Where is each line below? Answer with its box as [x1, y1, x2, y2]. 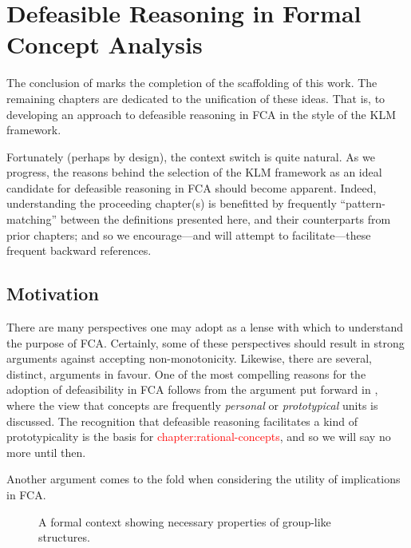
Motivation [6, 281, 99, 306]
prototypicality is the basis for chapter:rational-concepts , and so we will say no [6, 428, 391, 445]
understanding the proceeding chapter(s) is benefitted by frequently [6, 195, 337, 212]
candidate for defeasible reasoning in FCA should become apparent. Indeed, [6, 179, 377, 196]
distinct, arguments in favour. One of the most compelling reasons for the [6, 365, 366, 382]
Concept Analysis [6, 28, 203, 61]
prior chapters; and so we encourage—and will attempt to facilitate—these [6, 226, 371, 243]
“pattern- [340, 195, 385, 212]
